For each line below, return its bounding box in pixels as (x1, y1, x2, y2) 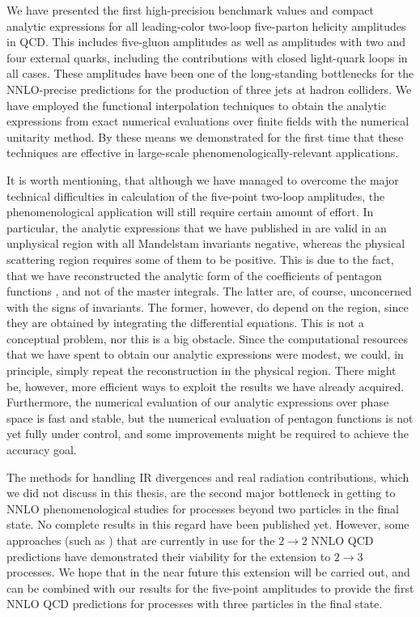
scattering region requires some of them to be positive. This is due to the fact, (6, 250, 394, 267)
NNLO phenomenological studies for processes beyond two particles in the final (6, 500, 399, 517)
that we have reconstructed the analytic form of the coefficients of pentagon (6, 266, 382, 283)
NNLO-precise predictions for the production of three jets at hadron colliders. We (6, 80, 412, 97)
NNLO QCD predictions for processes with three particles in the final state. (6, 595, 383, 612)
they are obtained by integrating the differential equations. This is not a (6, 314, 364, 331)
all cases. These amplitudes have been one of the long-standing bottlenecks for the (6, 65, 414, 82)
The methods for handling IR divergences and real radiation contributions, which (6, 468, 409, 485)
